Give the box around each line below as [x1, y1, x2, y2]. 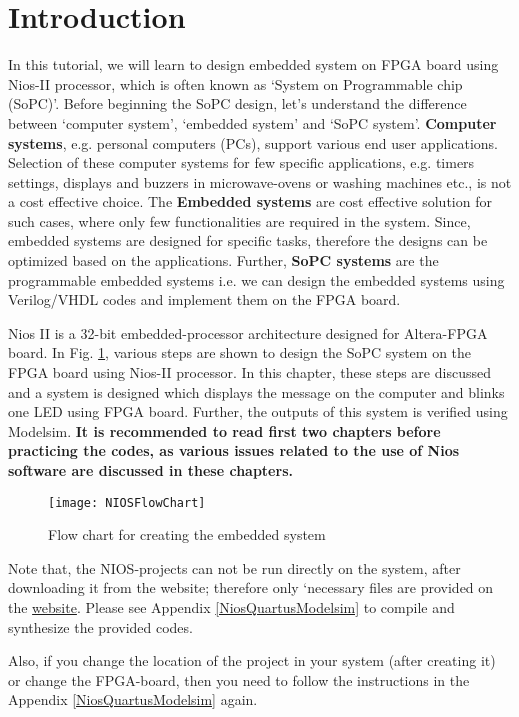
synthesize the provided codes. [8, 616, 193, 637]
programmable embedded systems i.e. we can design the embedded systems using [8, 269, 505, 290]
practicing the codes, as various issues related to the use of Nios [8, 440, 460, 461]
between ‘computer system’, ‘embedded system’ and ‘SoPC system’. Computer [8, 112, 497, 133]
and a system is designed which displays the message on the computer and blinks [8, 381, 505, 402]
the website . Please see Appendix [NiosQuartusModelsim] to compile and [8, 597, 455, 618]
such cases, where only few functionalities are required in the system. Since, [8, 210, 471, 231]
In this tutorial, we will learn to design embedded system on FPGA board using [8, 54, 499, 75]
